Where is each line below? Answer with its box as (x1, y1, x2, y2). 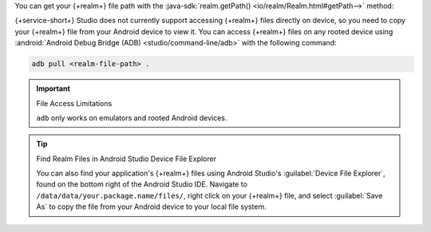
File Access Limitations (36, 98, 113, 108)
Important (36, 84, 71, 93)
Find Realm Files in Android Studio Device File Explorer (36, 154, 217, 163)
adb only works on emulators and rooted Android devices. (36, 112, 227, 123)
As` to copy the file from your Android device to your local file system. (36, 202, 267, 211)
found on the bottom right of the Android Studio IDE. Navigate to (36, 179, 247, 189)
